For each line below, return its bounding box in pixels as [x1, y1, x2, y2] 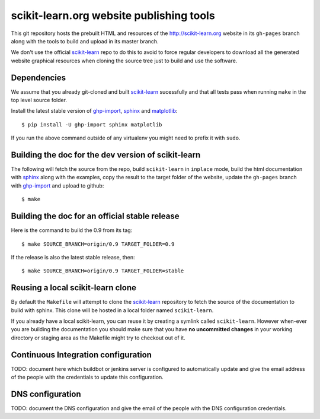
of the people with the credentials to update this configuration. [11, 374, 164, 381]
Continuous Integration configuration [11, 350, 152, 360]
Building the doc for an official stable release [11, 211, 180, 221]
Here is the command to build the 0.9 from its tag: [11, 227, 133, 234]
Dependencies [11, 72, 66, 82]
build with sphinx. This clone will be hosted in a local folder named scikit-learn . [11, 306, 214, 314]
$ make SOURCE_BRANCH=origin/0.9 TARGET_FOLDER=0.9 [21, 240, 175, 247]
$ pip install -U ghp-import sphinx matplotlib [21, 121, 162, 128]
